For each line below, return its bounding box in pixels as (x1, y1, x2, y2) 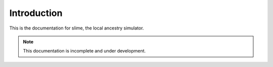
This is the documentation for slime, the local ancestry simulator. (9, 25, 144, 31)
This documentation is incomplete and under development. (23, 48, 146, 54)
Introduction (9, 7, 63, 18)
